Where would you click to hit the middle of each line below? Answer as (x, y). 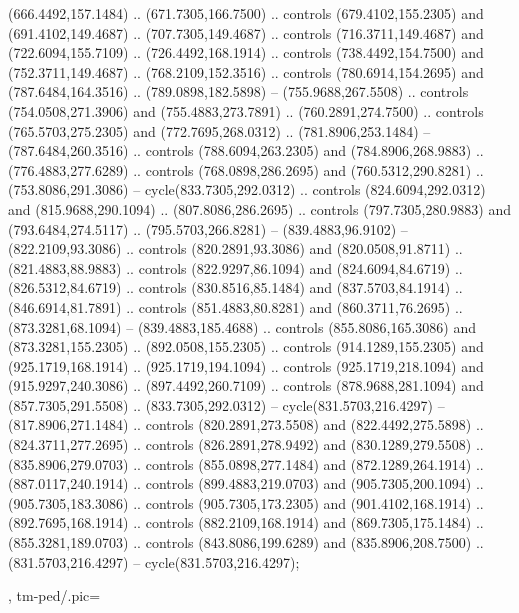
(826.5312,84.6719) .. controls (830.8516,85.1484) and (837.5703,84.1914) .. (235, 287)
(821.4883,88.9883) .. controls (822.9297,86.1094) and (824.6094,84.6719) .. (235, 267)
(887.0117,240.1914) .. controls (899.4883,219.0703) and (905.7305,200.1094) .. (246, 483)
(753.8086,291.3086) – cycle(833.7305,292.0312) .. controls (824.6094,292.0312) (247, 189)
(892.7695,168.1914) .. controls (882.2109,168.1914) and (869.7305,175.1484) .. (246, 522)
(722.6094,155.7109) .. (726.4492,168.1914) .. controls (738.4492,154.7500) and (246, 52)
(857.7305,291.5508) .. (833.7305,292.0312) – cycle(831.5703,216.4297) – (226, 404)
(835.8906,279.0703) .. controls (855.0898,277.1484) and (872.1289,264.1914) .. (246, 463)
